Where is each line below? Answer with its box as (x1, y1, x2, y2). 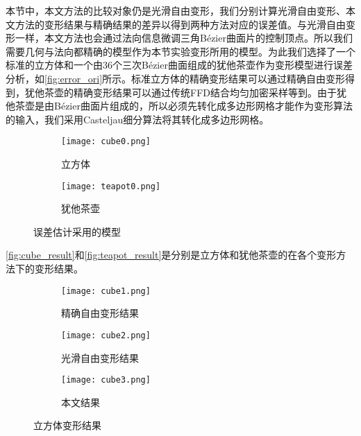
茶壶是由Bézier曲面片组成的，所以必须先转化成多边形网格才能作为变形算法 (15, 98, 353, 113)
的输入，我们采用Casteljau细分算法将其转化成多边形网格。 (6, 112, 269, 126)
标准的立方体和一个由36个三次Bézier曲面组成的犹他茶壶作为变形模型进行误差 (6, 58, 353, 72)
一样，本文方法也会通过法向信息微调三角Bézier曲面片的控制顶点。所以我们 (15, 30, 353, 45)
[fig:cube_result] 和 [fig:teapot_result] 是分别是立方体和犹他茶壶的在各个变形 (6, 247, 337, 262)
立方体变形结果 (33, 418, 101, 433)
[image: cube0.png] (61, 137, 151, 147)
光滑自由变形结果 (61, 350, 139, 365)
